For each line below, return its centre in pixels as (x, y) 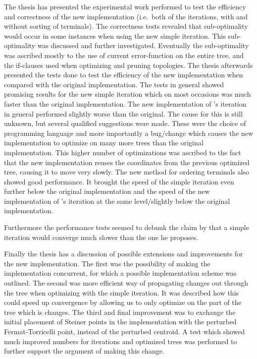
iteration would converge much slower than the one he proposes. (101, 237)
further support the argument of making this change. (84, 351)
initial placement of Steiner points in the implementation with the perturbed (120, 322)
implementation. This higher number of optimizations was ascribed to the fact (123, 152)
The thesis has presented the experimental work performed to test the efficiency (125, 6)
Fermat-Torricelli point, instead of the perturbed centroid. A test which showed (125, 331)
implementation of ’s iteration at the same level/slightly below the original (117, 201)
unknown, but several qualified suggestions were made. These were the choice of (125, 123)
